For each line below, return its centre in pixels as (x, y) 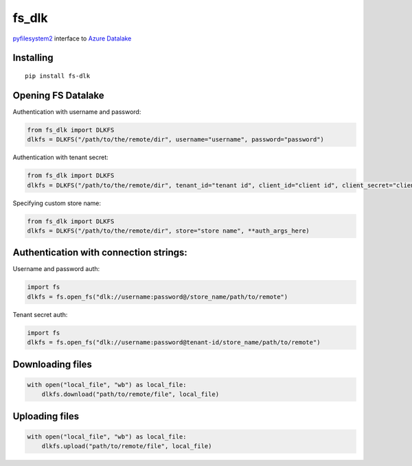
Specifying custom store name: (57, 203)
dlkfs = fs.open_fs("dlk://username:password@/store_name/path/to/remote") (158, 296)
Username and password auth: (56, 269)
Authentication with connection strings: (100, 253)
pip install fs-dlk (58, 76)
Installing (33, 58)
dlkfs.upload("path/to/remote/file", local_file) (127, 446)
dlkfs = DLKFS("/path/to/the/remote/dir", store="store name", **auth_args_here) (169, 231)
